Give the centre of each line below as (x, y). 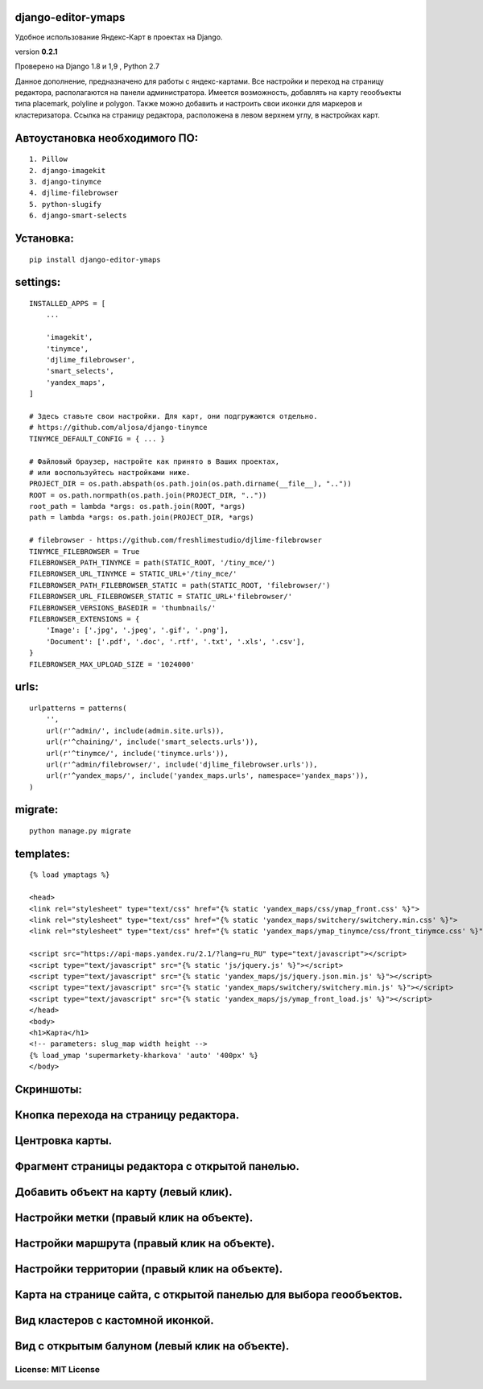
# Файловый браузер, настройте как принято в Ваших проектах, (155, 461)
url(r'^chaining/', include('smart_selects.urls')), (152, 742)
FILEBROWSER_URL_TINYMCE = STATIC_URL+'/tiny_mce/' (133, 574)
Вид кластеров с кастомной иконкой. (114, 1321)
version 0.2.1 (36, 52)
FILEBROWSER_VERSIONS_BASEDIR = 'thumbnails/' (123, 608)
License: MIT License (58, 1370)
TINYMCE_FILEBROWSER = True (85, 551)
